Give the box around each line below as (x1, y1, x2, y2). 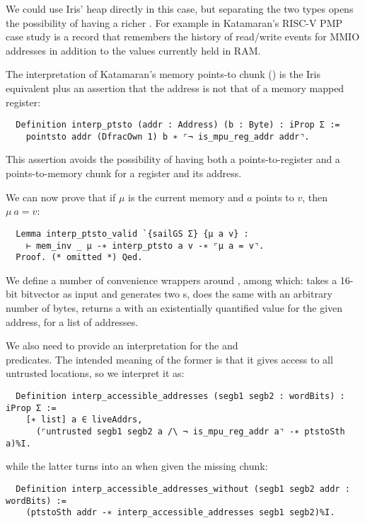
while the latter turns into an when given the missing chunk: (6, 459, 268, 473)
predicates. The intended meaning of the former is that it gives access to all (6, 352, 333, 366)
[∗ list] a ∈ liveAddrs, (25, 415, 143, 425)
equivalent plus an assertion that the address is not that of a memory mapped (6, 80, 344, 95)
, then (302, 189, 328, 204)
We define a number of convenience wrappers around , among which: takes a (6, 272, 337, 287)
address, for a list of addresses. (6, 314, 139, 329)
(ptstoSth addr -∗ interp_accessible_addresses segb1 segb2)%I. (25, 507, 335, 518)
